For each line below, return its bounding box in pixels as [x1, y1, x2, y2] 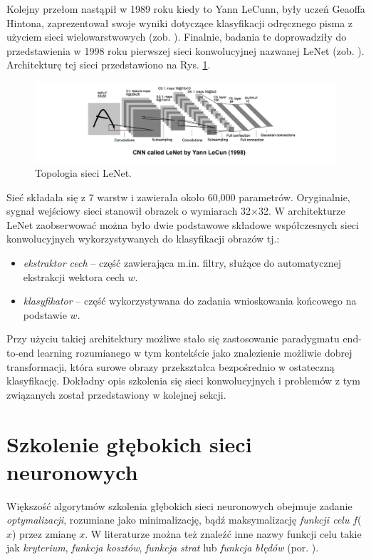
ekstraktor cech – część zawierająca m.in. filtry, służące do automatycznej [23, 255, 342, 270]
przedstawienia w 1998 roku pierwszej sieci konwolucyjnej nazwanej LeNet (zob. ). [6, 43, 365, 58]
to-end [6, 345, 34, 360]
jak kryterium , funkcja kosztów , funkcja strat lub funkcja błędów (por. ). [6, 540, 319, 555]
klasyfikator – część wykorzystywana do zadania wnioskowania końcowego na [23, 293, 357, 308]
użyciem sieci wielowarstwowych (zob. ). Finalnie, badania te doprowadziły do [6, 29, 347, 44]
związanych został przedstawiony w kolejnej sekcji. [6, 387, 226, 402]
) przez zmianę [12, 526, 76, 541]
